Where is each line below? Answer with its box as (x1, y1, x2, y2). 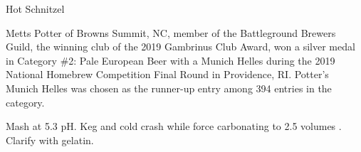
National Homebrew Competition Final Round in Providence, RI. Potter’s (6, 67, 329, 82)
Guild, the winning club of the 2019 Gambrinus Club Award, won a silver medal (6, 39, 355, 54)
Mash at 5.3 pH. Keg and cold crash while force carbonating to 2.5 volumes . (6, 119, 342, 134)
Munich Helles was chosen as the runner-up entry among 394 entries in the (6, 80, 332, 95)
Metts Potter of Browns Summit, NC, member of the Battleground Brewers (6, 25, 336, 40)
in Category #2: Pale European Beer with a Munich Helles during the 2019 (6, 53, 335, 67)
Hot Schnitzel (6, 1, 65, 16)
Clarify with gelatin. (6, 132, 94, 147)
